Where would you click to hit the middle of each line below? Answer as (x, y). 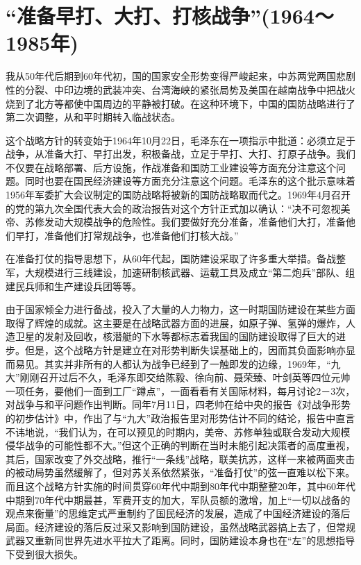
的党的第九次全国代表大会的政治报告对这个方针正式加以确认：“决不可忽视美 (178, 208)
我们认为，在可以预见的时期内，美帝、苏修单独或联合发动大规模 (204, 431)
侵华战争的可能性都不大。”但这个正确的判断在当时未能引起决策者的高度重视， (180, 445)
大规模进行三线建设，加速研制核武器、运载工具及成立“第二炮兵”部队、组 (190, 272)
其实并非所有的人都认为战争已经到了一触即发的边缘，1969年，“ (187, 363)
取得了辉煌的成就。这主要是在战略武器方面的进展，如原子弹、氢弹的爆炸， (176, 322)
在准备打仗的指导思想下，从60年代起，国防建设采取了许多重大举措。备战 (171, 259)
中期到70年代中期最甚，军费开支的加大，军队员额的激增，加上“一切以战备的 (178, 499)
